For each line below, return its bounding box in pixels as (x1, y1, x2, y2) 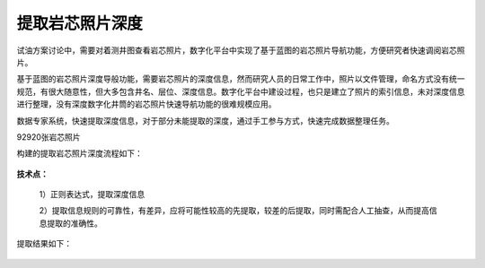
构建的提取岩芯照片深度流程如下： (16, 148, 143, 159)
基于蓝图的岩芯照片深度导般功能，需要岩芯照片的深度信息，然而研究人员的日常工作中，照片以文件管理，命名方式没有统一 (16, 73, 465, 84)
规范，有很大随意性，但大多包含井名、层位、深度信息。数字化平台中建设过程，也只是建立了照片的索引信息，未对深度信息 (16, 86, 465, 97)
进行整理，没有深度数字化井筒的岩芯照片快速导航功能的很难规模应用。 (16, 99, 277, 109)
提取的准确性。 (46, 218, 102, 229)
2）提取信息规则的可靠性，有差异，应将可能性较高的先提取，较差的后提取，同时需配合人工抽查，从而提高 (39, 205, 430, 216)
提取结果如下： (16, 238, 72, 249)
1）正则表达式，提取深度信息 (39, 189, 145, 200)
